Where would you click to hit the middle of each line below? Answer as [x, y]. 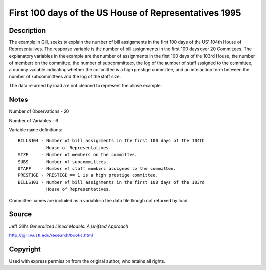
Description [28, 30]
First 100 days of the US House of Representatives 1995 [125, 13]
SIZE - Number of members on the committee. [78, 155]
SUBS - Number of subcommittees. [64, 162]
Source [20, 214]
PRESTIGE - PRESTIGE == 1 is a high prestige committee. [88, 175]
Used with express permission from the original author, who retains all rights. [87, 261]
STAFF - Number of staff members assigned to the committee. [97, 169]
